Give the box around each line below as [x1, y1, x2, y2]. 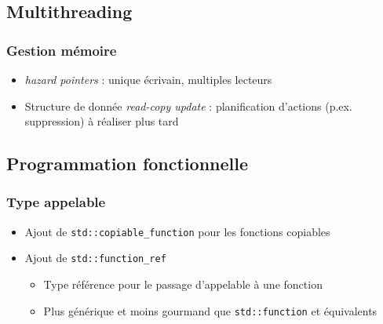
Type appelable [6, 192, 106, 212]
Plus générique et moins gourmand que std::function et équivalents [43, 302, 378, 319]
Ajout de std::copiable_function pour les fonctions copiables [24, 223, 330, 239]
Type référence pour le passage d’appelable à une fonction [43, 276, 323, 293]
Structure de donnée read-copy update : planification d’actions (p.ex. [24, 97, 352, 114]
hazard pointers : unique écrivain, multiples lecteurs [24, 71, 272, 87]
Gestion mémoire [6, 40, 117, 60]
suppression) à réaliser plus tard [24, 113, 179, 129]
